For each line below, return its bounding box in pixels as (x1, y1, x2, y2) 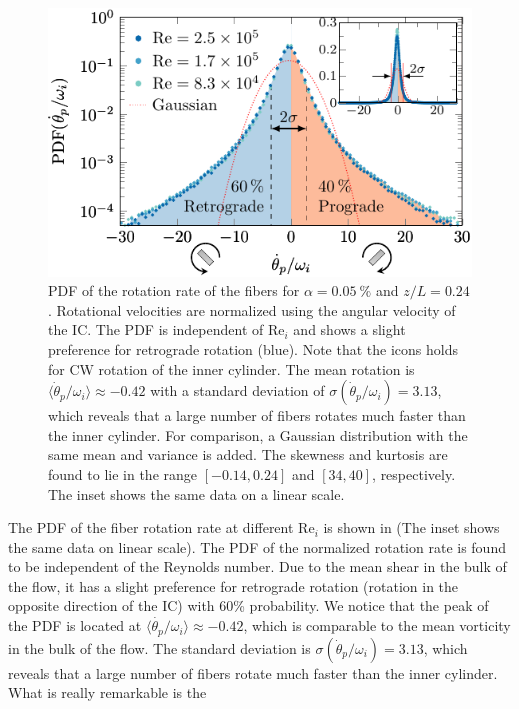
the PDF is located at (8, 615, 142, 636)
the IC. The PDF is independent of (48, 319, 264, 340)
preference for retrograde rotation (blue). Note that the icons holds (48, 338, 458, 359)
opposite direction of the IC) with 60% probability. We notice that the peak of (8, 595, 489, 616)
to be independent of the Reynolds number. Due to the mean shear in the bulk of (8, 556, 507, 577)
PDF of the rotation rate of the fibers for (48, 280, 300, 301)
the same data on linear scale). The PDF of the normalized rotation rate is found (8, 536, 506, 557)
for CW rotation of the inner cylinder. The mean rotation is (48, 358, 415, 379)
